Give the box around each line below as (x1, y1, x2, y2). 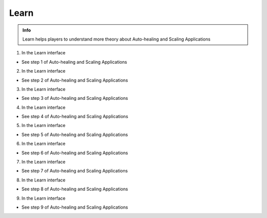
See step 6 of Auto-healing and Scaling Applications (21, 150, 128, 156)
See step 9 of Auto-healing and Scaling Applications (21, 204, 128, 210)
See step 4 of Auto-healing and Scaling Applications (21, 114, 129, 120)
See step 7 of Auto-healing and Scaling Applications (21, 168, 128, 174)
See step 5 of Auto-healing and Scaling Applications (21, 131, 128, 137)
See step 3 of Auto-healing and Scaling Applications (21, 95, 128, 101)
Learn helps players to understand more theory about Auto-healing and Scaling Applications (22, 36, 211, 42)
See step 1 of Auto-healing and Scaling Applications (21, 59, 127, 65)
